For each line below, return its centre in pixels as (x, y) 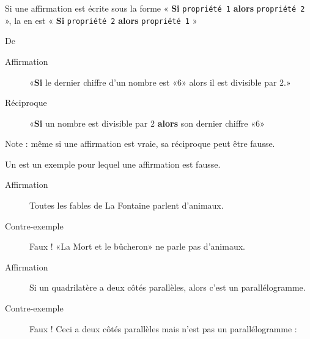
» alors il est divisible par (229, 82)
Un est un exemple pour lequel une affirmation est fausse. (113, 164)
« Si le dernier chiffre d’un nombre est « (103, 82)
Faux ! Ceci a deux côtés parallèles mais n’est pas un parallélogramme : (163, 328)
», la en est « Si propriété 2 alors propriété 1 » (101, 20)
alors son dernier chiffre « (206, 123)
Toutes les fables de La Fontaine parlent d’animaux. (127, 205)
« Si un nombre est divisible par (89, 123)
